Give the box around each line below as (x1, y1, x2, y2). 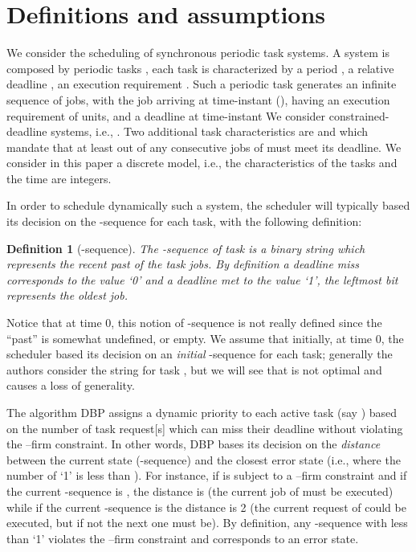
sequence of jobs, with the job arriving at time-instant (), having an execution (6, 91, 390, 108)
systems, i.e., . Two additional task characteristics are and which (51, 123, 369, 140)
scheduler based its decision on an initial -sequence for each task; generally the (6, 346, 393, 362)
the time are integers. (6, 170, 112, 186)
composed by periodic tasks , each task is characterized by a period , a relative (6, 59, 394, 76)
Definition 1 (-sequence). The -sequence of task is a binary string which (6, 239, 365, 256)
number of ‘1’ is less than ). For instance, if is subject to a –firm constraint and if (6, 467, 407, 484)
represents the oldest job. (6, 287, 128, 304)
